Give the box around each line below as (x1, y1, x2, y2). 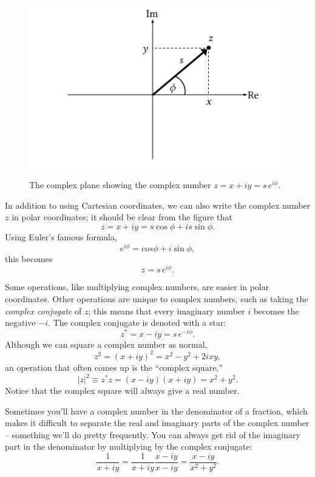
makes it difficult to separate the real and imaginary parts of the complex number (5, 416, 310, 429)
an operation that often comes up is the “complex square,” (5, 360, 223, 373)
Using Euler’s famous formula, (5, 231, 117, 243)
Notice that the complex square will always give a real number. (5, 384, 240, 397)
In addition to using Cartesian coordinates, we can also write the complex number (5, 198, 311, 211)
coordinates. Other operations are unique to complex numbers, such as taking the (5, 292, 308, 305)
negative (5, 316, 36, 329)
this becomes (5, 252, 53, 265)
